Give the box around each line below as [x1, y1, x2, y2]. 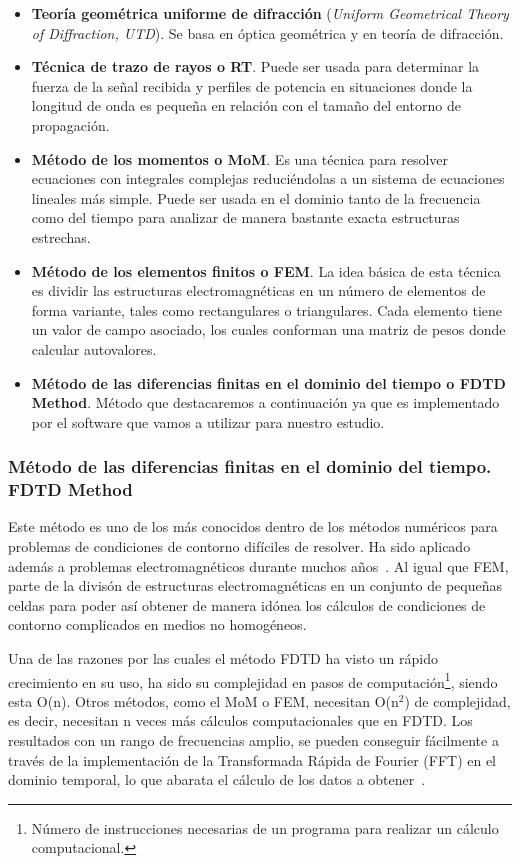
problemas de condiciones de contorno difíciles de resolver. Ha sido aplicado [8, 536, 471, 557]
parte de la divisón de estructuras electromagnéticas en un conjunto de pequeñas [8, 575, 503, 596]
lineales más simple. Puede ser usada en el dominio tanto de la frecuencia [31, 187, 481, 208]
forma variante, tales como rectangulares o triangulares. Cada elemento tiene [31, 299, 502, 320]
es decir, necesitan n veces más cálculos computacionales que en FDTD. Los [8, 710, 473, 731]
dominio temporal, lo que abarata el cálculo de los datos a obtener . [8, 769, 426, 790]
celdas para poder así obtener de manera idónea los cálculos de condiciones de [8, 594, 486, 615]
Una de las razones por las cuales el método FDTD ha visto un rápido [8, 647, 439, 668]
